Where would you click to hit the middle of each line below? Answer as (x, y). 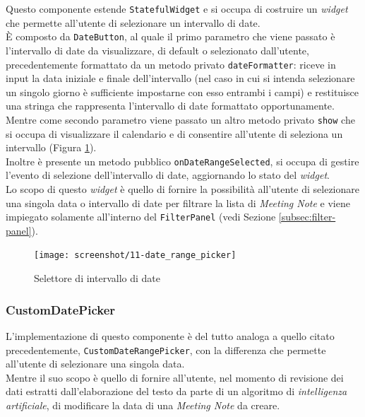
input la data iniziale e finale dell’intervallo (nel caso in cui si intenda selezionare (180, 78)
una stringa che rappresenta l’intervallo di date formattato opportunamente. (170, 106)
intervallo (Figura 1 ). (51, 147)
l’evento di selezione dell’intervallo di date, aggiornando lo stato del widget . (168, 175)
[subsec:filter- (307, 217)
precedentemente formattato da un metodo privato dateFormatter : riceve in (171, 64)
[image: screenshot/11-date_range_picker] (135, 256)
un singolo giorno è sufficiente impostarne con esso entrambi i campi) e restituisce (182, 92)
